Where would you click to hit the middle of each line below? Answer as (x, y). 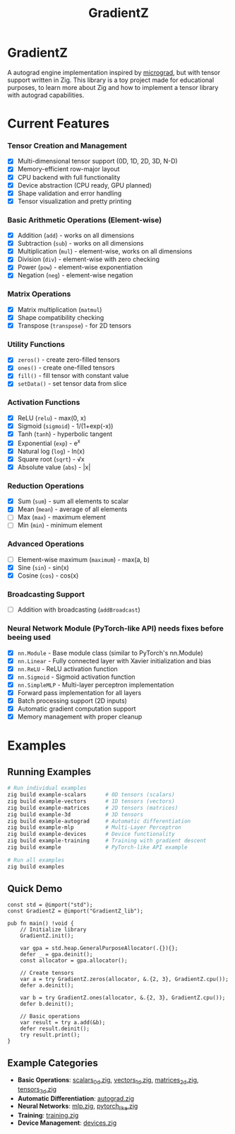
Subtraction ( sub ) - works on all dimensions (80, 244)
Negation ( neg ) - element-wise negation (75, 275)
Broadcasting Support (46, 594)
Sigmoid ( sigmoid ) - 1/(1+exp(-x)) (65, 425)
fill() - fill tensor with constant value (73, 376)
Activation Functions (44, 403)
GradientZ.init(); (47, 936)
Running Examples (49, 772)
